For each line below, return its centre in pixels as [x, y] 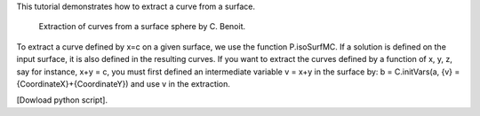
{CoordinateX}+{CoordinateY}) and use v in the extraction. [124, 83]
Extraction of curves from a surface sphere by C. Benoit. [142, 27]
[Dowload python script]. [62, 100]
